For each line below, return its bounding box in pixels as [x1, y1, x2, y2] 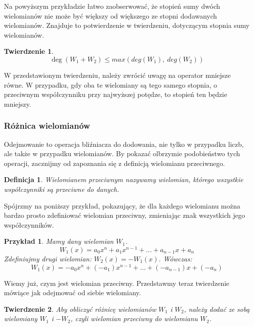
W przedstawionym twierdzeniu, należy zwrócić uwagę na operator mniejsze [4, 70, 231, 80]
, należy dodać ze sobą [184, 304, 250, 314]
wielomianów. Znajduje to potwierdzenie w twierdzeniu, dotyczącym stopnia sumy [4, 20, 250, 30]
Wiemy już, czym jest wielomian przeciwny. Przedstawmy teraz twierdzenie [4, 278, 230, 288]
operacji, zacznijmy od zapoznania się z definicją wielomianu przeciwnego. [4, 158, 225, 168]
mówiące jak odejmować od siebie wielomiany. [4, 287, 141, 298]
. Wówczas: [158, 253, 192, 263]
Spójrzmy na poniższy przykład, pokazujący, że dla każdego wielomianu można [4, 200, 240, 210]
